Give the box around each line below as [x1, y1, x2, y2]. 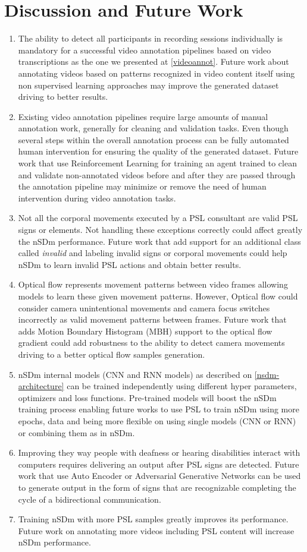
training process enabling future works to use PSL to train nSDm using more [18, 403, 299, 415]
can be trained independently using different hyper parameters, [67, 380, 297, 392]
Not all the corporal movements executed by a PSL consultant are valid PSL [18, 212, 298, 224]
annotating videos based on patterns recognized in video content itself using [18, 67, 295, 79]
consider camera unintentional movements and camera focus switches [18, 301, 270, 314]
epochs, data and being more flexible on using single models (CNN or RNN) [18, 414, 296, 427]
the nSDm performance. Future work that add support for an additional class [18, 235, 301, 247]
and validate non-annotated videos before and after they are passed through [18, 168, 296, 181]
